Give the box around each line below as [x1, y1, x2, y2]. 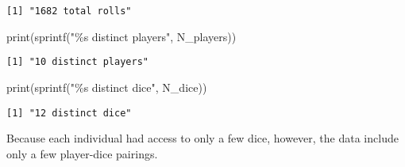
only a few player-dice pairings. [6, 145, 158, 161]
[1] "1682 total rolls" [6, 6, 132, 17]
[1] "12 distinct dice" [6, 107, 132, 119]
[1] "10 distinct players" [6, 56, 148, 68]
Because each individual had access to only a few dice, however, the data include [6, 130, 399, 146]
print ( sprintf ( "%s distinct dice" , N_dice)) [6, 78, 207, 95]
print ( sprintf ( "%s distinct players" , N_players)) [6, 28, 237, 44]
